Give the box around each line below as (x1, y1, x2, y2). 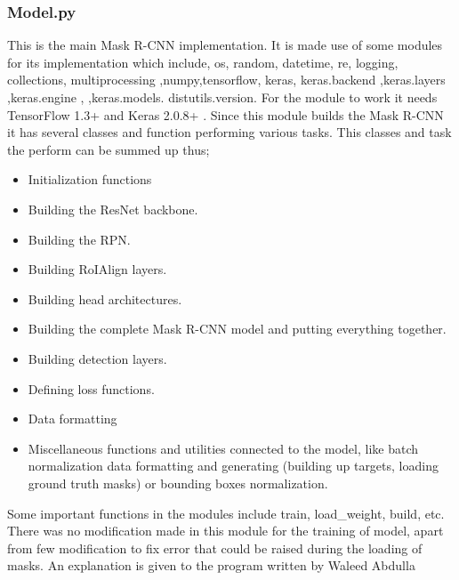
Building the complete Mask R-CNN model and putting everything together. (28, 319, 447, 338)
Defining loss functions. (28, 379, 155, 398)
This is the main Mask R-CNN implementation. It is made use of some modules (7, 36, 443, 54)
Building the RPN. (28, 230, 131, 248)
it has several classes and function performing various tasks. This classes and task (7, 123, 452, 141)
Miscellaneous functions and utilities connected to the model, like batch (28, 439, 418, 457)
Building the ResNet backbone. (28, 199, 198, 218)
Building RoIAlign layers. (28, 260, 167, 278)
